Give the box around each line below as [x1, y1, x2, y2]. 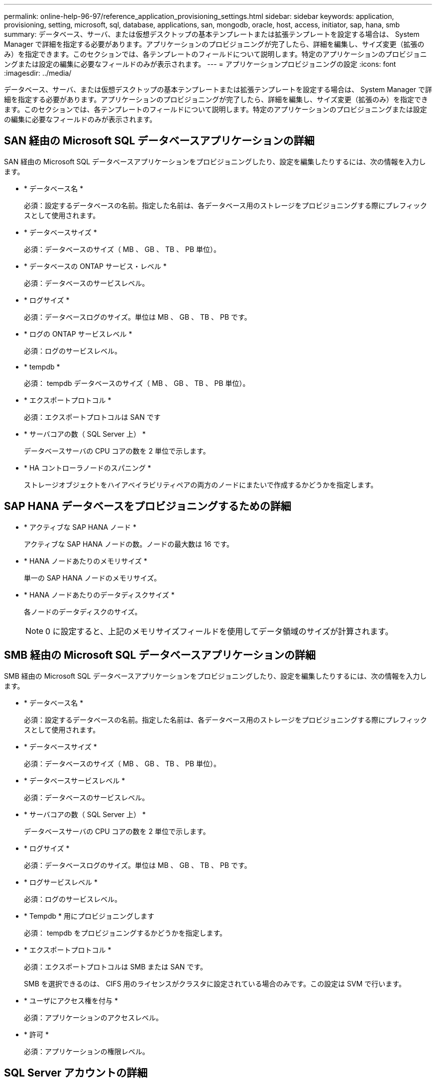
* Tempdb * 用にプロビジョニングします [24, 911, 154, 920]
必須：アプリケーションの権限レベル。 [24, 1047, 149, 1056]
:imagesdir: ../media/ [4, 69, 72, 77]
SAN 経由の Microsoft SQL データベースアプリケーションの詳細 [4, 134, 315, 147]
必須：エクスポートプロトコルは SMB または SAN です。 [24, 962, 207, 971]
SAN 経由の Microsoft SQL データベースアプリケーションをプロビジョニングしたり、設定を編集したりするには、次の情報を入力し [4, 157, 426, 166]
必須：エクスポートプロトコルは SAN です [24, 412, 161, 421]
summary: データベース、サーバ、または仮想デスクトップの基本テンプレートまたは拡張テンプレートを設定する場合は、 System [4, 30, 420, 38]
